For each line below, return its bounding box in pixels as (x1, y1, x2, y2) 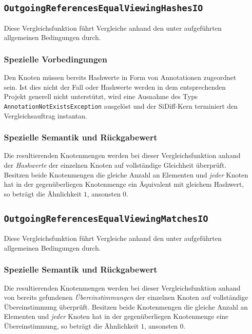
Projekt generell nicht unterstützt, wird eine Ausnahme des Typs (4, 91, 198, 101)
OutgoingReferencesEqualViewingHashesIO (4, 3, 203, 14)
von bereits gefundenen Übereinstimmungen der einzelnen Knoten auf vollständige (4, 292, 249, 302)
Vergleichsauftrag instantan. (4, 110, 87, 120)
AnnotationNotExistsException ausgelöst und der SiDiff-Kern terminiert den (4, 100, 238, 111)
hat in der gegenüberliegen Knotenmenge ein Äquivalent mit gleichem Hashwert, (4, 179, 244, 189)
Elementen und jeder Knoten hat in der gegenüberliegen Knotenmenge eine (4, 311, 229, 321)
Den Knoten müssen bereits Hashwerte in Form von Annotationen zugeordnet (4, 72, 236, 82)
